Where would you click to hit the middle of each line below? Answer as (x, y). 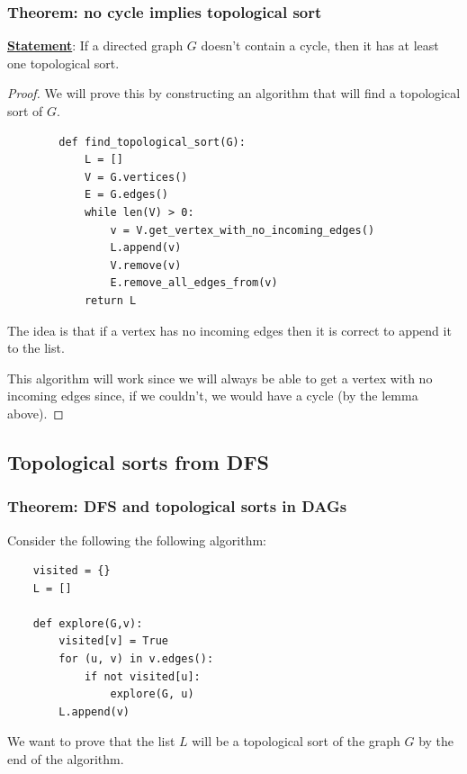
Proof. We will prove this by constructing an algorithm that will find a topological (234, 93)
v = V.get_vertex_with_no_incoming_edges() (242, 230)
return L (110, 300)
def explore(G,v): (88, 623)
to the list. (36, 348)
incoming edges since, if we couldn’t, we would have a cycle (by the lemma (213, 396)
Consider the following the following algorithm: (137, 540)
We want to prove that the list (91, 741)
